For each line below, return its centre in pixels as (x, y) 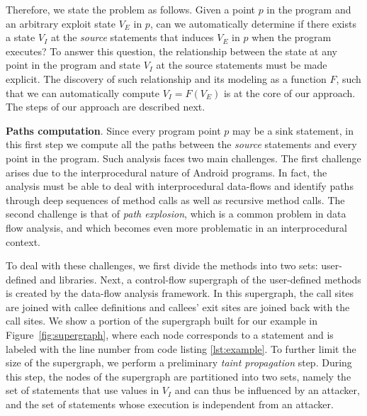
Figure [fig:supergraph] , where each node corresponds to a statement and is (170, 335)
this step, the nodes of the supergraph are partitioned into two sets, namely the (179, 376)
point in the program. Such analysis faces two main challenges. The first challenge (183, 158)
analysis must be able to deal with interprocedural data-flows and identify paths (180, 186)
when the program (292, 37)
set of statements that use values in (83, 390)
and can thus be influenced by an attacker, (267, 390)
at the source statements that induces (132, 37)
